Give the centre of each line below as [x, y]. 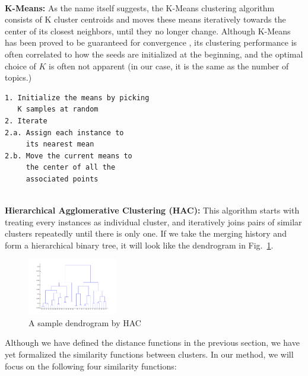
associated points [62, 179]
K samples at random [58, 109]
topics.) [18, 77]
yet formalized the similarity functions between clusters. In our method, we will [149, 354]
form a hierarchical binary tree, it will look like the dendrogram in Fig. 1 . [139, 245]
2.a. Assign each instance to [64, 133]
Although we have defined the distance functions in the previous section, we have [152, 342]
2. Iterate [26, 121]
